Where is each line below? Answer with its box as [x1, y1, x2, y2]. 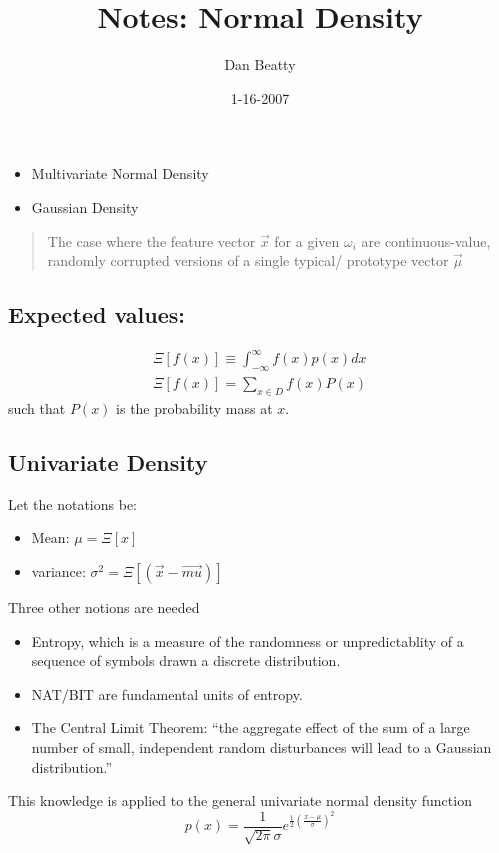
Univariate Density [8, 447, 208, 478]
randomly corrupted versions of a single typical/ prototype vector [47, 250, 449, 271]
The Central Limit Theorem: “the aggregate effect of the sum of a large [31, 717, 470, 738]
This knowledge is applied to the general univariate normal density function [8, 790, 472, 811]
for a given [274, 230, 340, 251]
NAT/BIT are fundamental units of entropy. [31, 683, 303, 704]
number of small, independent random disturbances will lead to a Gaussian [31, 737, 492, 757]
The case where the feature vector [47, 230, 256, 251]
